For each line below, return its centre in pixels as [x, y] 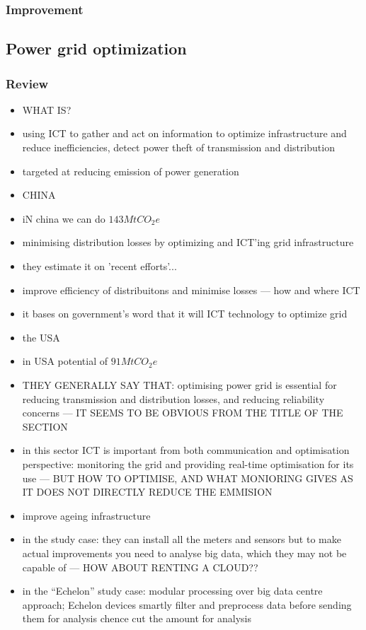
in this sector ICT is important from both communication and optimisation [186, 450]
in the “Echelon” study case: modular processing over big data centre [172, 591]
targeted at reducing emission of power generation [131, 171]
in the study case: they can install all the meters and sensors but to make [182, 539]
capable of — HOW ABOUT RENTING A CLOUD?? [140, 567]
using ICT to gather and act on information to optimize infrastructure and [184, 133]
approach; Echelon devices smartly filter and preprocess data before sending [187, 604]
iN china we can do [64, 218]
